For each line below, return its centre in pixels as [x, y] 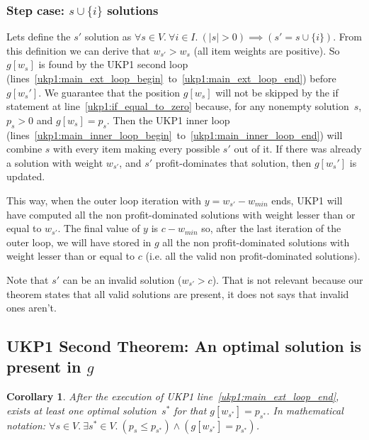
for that [190, 410]
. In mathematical [305, 410]
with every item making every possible [137, 149]
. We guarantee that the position [109, 92]
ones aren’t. [32, 308]
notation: [26, 425]
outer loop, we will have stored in [79, 242]
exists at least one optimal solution [81, 410]
